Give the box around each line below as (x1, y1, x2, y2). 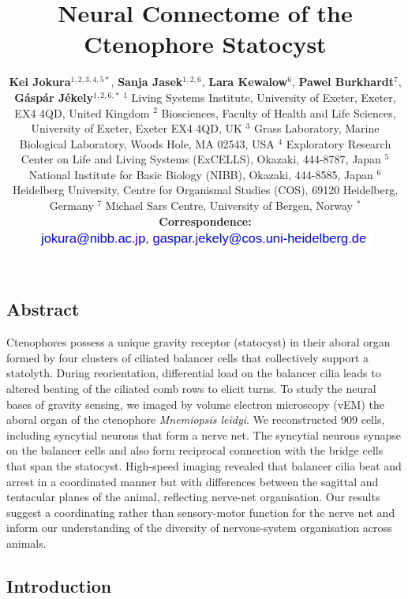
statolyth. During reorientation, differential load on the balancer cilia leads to (6, 365, 381, 381)
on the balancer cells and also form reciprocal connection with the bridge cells (6, 442, 384, 459)
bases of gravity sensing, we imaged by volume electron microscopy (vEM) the (6, 395, 384, 412)
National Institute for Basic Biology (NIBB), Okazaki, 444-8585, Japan (28, 166, 373, 182)
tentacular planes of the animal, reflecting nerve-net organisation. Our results (6, 489, 380, 505)
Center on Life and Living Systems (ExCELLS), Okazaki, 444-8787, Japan (21, 151, 381, 167)
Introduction (6, 573, 112, 597)
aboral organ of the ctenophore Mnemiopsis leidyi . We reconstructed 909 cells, (6, 411, 385, 428)
